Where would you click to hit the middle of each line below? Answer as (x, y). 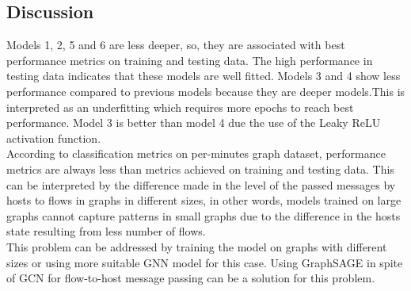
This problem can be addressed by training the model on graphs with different (197, 246)
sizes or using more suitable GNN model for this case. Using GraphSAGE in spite (205, 262)
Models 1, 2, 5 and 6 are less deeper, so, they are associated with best (176, 45)
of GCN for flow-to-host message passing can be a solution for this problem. (191, 278)
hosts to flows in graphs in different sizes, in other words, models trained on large (204, 200)
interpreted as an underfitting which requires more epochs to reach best (180, 107)
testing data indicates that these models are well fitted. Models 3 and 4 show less (204, 76)
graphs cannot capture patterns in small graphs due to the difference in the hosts (204, 215)
